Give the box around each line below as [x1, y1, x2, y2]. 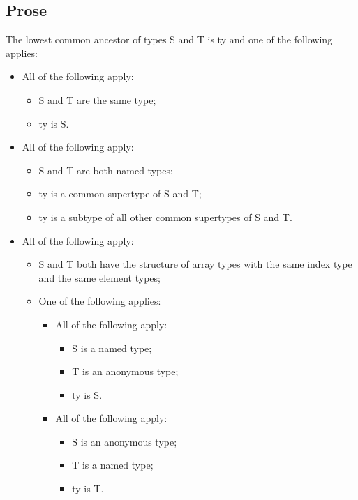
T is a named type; [72, 457, 154, 472]
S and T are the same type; [38, 92, 156, 107]
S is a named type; [72, 340, 152, 355]
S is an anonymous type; [72, 434, 177, 448]
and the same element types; [38, 270, 161, 285]
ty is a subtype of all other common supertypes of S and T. [38, 209, 292, 224]
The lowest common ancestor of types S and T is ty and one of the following [6, 32, 333, 47]
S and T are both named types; [38, 162, 173, 177]
